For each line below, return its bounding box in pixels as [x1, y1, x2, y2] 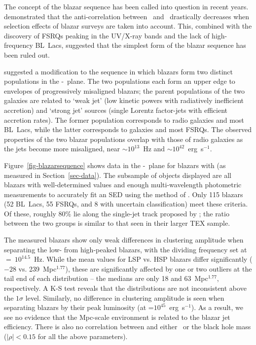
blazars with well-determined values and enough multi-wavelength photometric [4, 179, 242, 190]
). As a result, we [191, 302, 243, 312]
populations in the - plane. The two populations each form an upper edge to [4, 76, 235, 86]
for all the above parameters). [37, 331, 128, 341]
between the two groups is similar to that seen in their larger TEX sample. [4, 218, 230, 228]
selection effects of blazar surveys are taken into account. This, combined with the [4, 21, 252, 31]
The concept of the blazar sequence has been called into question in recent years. [4, 1, 249, 11]
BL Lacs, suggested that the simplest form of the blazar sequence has [35, 40, 246, 50]
